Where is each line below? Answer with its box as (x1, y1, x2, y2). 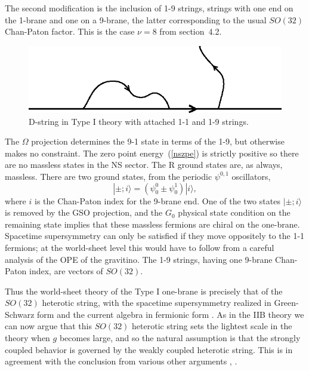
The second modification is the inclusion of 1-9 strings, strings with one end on (5, 2, 293, 14)
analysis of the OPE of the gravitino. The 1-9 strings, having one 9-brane (5, 253, 273, 265)
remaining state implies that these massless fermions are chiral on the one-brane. (5, 217, 300, 230)
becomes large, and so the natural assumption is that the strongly (59, 332, 301, 344)
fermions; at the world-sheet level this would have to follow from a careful (5, 241, 274, 253)
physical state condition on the (178, 206, 291, 219)
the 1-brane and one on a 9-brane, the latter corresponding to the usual (5, 13, 267, 26)
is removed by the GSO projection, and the (5, 206, 163, 219)
